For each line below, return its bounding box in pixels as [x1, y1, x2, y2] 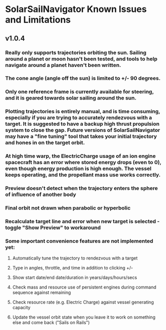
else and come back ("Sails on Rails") [12, 319, 90, 325]
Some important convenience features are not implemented [5, 237, 153, 244]
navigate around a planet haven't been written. [5, 61, 121, 68]
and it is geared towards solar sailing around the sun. [5, 94, 136, 101]
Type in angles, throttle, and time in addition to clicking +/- [12, 265, 133, 271]
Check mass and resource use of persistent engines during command [12, 284, 156, 290]
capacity [12, 304, 31, 310]
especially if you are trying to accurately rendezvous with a [5, 114, 152, 121]
